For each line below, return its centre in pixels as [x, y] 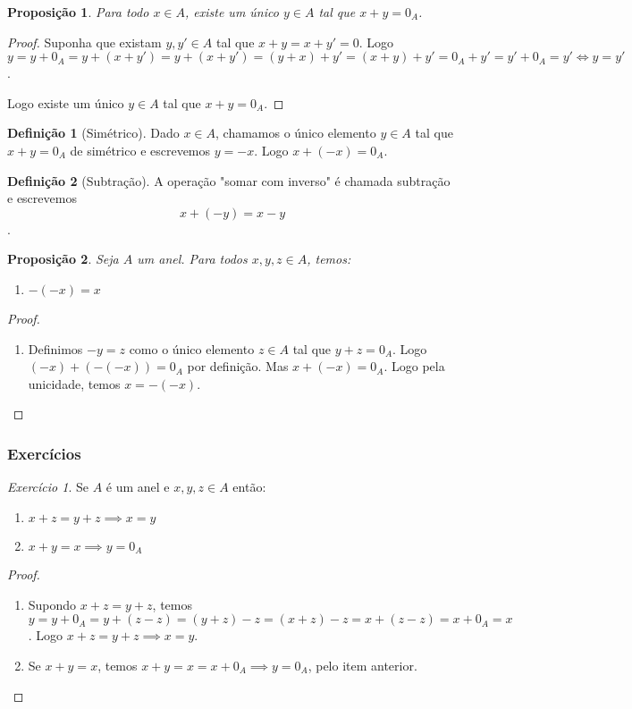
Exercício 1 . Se [48, 487]
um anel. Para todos [192, 259]
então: [249, 487]
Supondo [52, 604]
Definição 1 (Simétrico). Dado [93, 133]
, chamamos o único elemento [296, 133]
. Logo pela [414, 366]
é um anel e [138, 487]
